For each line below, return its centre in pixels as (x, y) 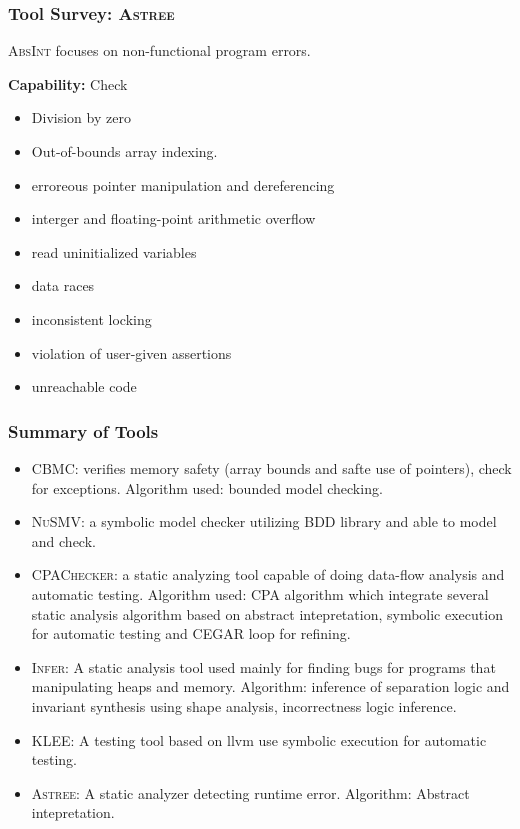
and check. (63, 540)
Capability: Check (68, 83)
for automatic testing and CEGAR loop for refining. (191, 633)
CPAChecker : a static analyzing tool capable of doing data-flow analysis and (268, 574)
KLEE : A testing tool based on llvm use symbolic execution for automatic (259, 739)
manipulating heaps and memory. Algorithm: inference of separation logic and (270, 686)
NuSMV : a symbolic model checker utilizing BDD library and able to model (264, 521)
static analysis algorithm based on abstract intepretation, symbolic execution (267, 613)
